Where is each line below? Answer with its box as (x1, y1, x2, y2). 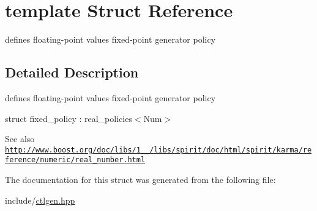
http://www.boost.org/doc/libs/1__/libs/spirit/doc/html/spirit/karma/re (5, 145, 312, 154)
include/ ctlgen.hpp (5, 193, 75, 206)
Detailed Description (5, 63, 139, 82)
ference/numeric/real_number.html (5, 156, 146, 165)
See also (5, 132, 35, 145)
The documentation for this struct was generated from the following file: (5, 173, 276, 186)
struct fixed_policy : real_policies (5, 112, 132, 124)
